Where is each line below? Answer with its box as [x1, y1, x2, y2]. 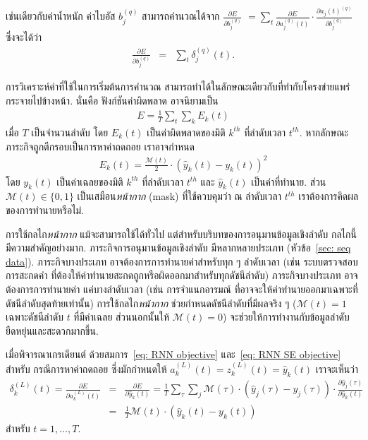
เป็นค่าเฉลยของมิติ [56, 174, 123, 189]
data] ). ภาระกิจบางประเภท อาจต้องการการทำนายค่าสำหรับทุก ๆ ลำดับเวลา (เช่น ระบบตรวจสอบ [6, 254, 358, 268]
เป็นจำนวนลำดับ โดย [31, 124, 109, 139]
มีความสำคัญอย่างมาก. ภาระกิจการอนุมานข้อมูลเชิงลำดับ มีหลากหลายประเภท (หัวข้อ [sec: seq [6, 240, 351, 255]
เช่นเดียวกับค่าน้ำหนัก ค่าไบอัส [6, 8, 116, 23]
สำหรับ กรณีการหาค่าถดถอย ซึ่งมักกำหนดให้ [6, 361, 167, 376]
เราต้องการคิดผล [298, 189, 359, 203]
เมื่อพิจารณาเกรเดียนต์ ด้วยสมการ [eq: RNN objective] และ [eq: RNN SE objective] [6, 347, 341, 362]
